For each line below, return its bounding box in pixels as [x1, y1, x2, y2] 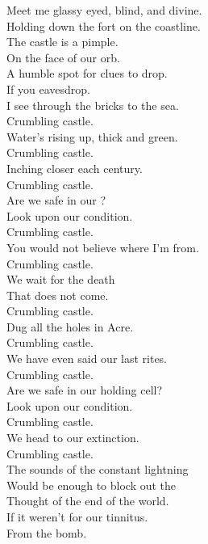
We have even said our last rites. [6, 350, 168, 367]
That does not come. [6, 286, 109, 303]
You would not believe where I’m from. [6, 238, 199, 255]
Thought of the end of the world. [6, 492, 169, 509]
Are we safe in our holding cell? [6, 382, 163, 399]
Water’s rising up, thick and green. [6, 128, 178, 145]
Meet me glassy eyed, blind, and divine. [6, 2, 202, 18]
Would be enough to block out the [6, 476, 177, 493]
